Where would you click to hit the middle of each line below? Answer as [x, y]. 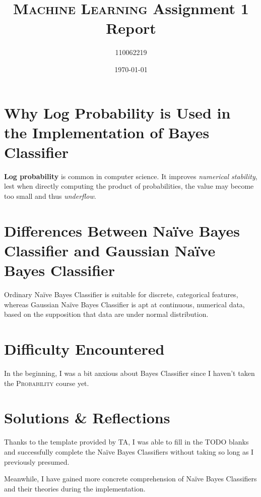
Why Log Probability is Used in [117, 112]
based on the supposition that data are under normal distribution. [106, 314]
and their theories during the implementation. [75, 488]
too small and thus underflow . [50, 196]
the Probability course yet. [47, 383]
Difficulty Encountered [84, 349]
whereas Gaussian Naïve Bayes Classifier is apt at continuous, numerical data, [124, 304]
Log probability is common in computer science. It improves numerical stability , [131, 176]
